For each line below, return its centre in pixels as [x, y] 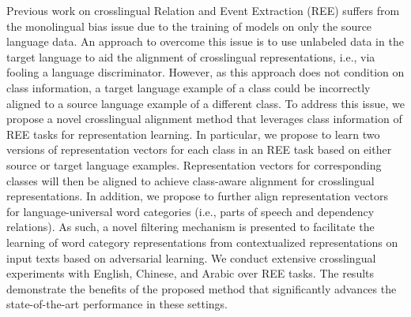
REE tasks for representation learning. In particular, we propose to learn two [193, 134]
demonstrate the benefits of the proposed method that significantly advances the [202, 288]
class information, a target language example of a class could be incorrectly [189, 87]
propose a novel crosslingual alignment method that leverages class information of [204, 119]
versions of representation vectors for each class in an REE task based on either [199, 149]
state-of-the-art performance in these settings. [117, 304]
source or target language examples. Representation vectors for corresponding [194, 164]
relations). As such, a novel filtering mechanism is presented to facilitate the [190, 227]
